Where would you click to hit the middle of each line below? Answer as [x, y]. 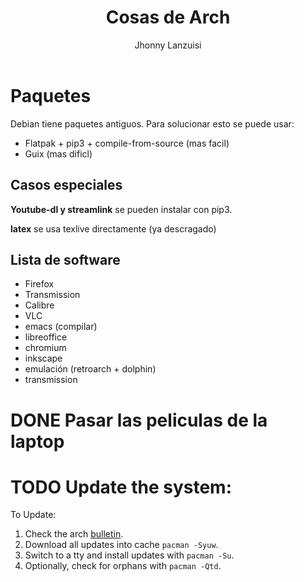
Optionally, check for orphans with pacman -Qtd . [123, 566]
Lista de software [65, 259]
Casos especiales [66, 185]
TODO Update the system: [121, 487]
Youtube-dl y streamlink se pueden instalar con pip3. [121, 209]
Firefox [39, 284]
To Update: [33, 515]
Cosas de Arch [168, 17]
